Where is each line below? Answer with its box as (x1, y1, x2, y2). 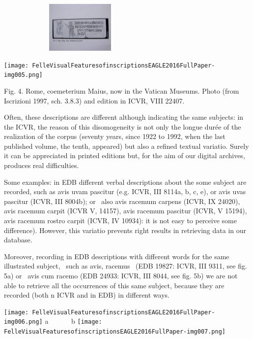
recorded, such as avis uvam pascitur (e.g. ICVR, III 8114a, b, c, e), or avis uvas (4, 186, 246, 197)
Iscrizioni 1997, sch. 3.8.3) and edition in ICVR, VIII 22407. (4, 95, 185, 105)
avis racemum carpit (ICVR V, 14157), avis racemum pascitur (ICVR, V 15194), (4, 205, 247, 216)
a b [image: (45, 316, 102, 326)
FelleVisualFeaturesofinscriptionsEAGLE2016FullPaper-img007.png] (4, 328, 226, 336)
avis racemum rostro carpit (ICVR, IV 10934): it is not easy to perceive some (4, 215, 237, 226)
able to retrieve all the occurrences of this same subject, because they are (4, 280, 225, 290)
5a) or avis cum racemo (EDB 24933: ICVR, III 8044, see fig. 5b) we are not (4, 271, 238, 281)
